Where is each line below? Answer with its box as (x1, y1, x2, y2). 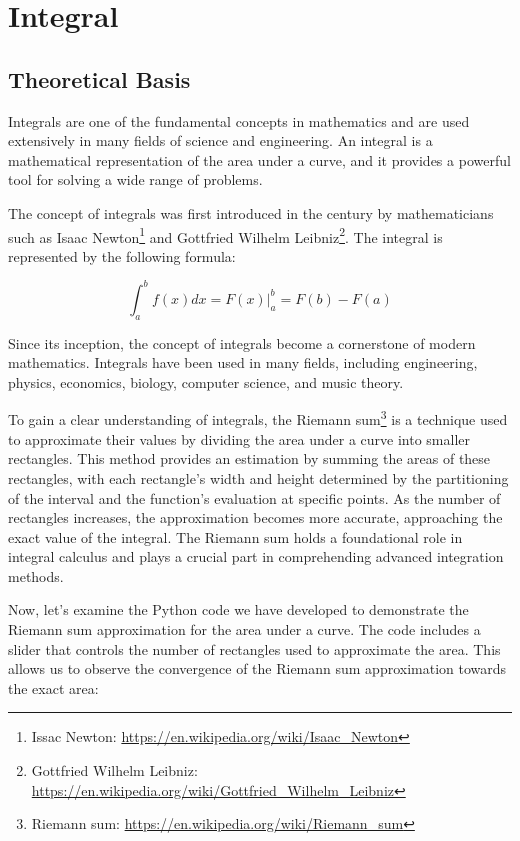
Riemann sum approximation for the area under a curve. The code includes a (8, 619, 481, 640)
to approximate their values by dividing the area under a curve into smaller (8, 428, 471, 449)
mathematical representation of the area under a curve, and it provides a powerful (8, 149, 511, 170)
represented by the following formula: (8, 245, 236, 266)
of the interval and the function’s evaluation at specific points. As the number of (8, 487, 501, 508)
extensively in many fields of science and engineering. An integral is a (8, 130, 433, 151)
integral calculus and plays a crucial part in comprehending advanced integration (8, 546, 504, 567)
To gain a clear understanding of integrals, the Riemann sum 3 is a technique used (8, 406, 508, 430)
